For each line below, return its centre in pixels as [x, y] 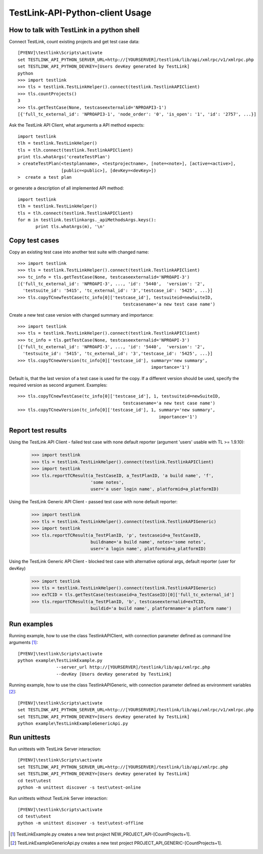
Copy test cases [34, 240]
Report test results [38, 430]
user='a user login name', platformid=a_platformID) [155, 489]
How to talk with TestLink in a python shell [74, 30]
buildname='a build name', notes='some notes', [148, 542]
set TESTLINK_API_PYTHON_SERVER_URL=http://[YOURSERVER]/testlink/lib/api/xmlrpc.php [123, 767]
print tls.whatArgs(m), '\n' [70, 227]
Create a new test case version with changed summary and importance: [81, 315]
